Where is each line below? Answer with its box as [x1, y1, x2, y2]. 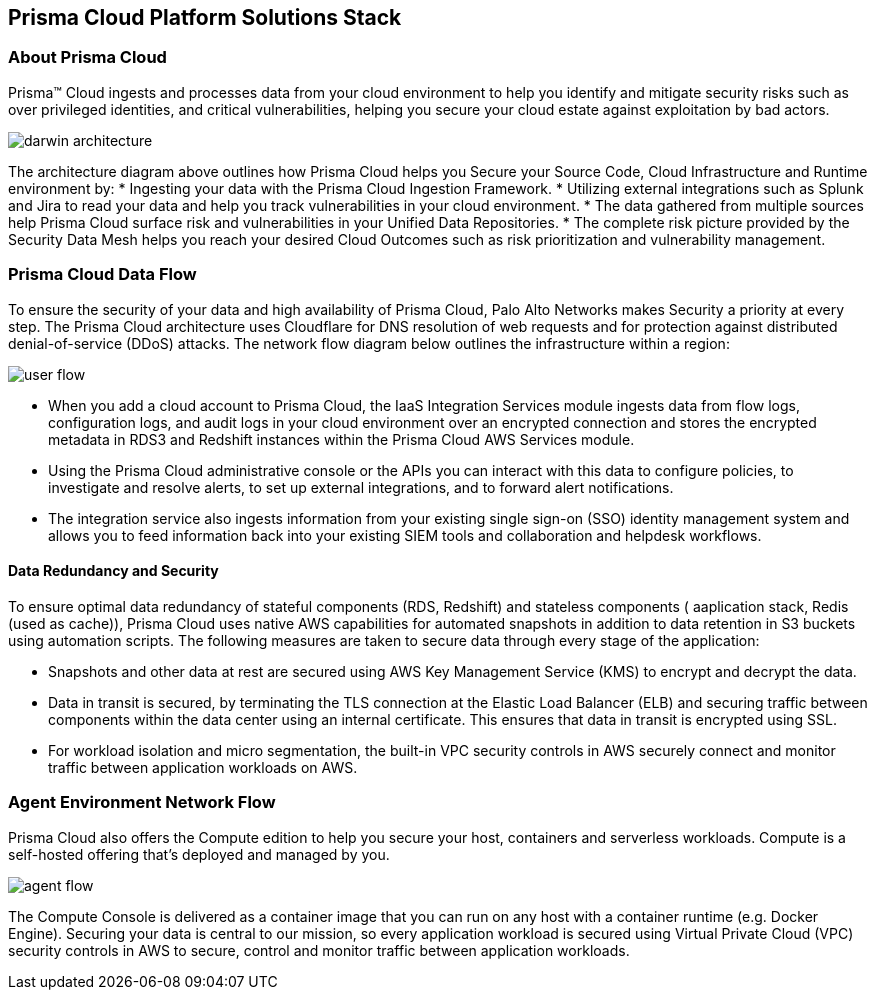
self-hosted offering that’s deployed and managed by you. [8, 845, 390, 863]
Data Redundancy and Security [8, 562, 219, 580]
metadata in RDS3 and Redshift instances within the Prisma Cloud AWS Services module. [48, 430, 635, 448]
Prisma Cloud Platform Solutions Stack [8, 5, 402, 30]
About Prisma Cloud [8, 47, 167, 68]
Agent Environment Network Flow [8, 792, 276, 813]
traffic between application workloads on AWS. [48, 758, 358, 776]
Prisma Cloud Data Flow [8, 264, 197, 285]
